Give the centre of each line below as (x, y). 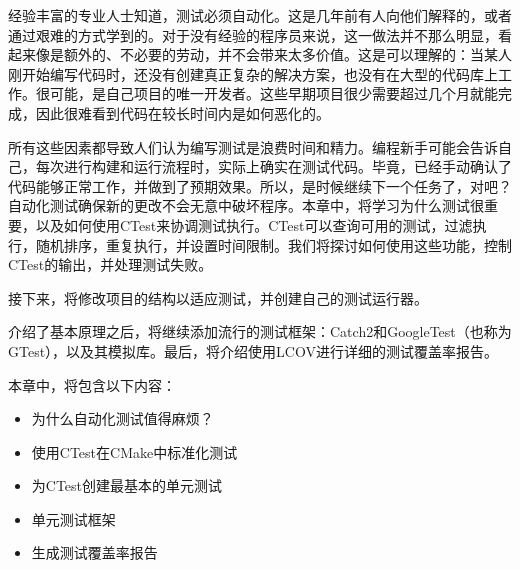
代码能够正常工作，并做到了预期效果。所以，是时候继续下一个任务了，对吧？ (260, 185)
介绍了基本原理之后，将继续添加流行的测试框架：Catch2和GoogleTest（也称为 (260, 331)
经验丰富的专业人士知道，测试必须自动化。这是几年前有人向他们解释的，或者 (260, 15)
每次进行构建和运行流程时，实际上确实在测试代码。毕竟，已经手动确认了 (273, 166)
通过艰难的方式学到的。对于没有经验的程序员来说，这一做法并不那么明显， (253, 34)
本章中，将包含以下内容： (92, 384)
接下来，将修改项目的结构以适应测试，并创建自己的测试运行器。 (218, 297)
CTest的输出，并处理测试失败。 (110, 264)
